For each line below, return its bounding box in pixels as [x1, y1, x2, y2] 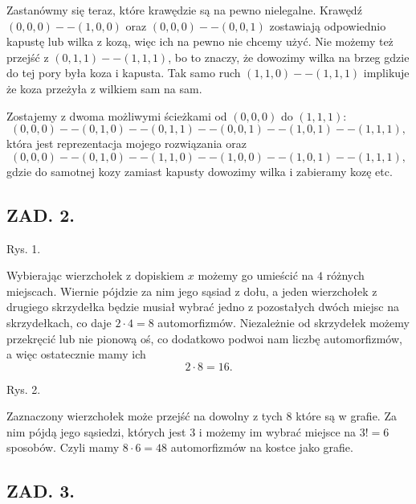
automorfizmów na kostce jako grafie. [170, 439, 353, 456]
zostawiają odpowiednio [269, 17, 386, 34]
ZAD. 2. [6, 202, 75, 227]
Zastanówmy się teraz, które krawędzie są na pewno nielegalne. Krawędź [6, 2, 362, 18]
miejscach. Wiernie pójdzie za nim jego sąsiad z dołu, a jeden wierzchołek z [6, 282, 377, 299]
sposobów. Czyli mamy [6, 439, 120, 456]
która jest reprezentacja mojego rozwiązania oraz [6, 135, 247, 152]
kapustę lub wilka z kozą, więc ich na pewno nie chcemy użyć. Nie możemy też [6, 33, 394, 50]
